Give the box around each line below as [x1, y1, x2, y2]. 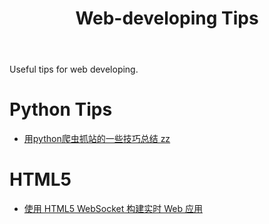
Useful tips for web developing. [9, 63, 139, 76]
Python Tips [9, 98, 113, 121]
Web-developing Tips [75, 7, 259, 30]
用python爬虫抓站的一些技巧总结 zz [23, 133, 171, 145]
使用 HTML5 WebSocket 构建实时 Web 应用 [23, 203, 203, 215]
